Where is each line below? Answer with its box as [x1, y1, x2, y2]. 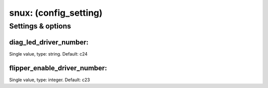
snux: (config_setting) [9, 7, 103, 18]
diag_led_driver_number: [9, 38, 89, 46]
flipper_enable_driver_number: [9, 64, 107, 72]
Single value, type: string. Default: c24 [9, 51, 88, 57]
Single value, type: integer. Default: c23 [9, 77, 90, 83]
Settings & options [9, 22, 71, 30]
